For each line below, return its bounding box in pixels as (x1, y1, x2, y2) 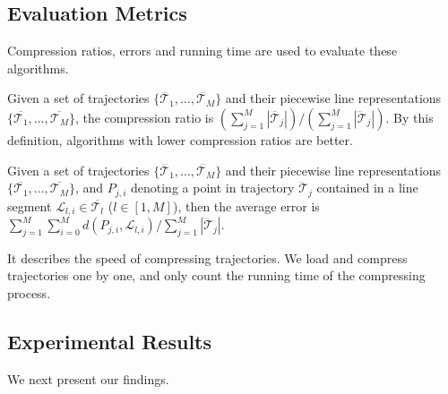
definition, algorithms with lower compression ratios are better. (7, 130, 353, 149)
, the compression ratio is (74, 107, 214, 126)
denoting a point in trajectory (130, 178, 295, 197)
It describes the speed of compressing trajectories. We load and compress (7, 248, 408, 267)
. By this (385, 107, 434, 126)
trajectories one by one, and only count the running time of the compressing (7, 266, 426, 285)
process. (7, 284, 51, 303)
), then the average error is (172, 196, 320, 215)
